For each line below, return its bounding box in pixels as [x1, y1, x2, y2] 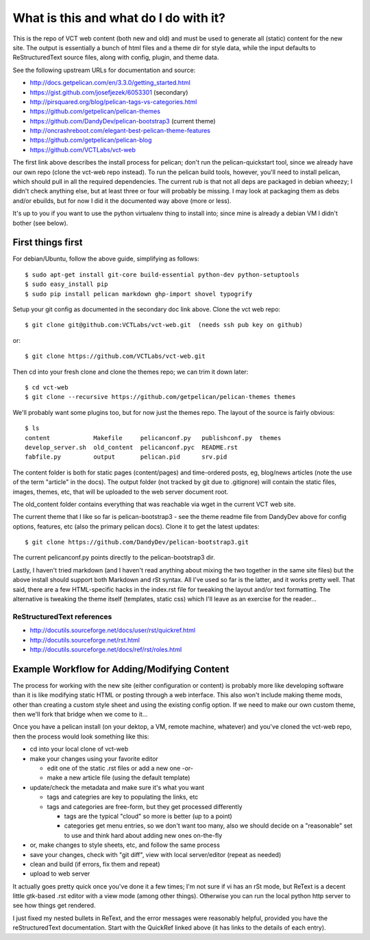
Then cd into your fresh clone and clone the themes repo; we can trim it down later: [12, 367, 249, 376]
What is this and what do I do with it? [12, 10, 226, 25]
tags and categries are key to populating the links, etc [47, 793, 199, 802]
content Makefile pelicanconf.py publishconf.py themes [25, 434, 282, 442]
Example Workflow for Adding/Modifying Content [12, 663, 230, 675]
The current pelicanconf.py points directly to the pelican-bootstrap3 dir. [12, 553, 215, 562]
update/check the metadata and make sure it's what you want [29, 783, 205, 791]
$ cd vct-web [25, 384, 69, 391]
